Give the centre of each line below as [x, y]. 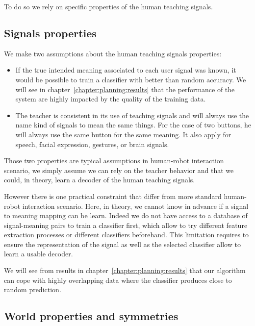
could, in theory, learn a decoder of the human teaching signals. [100, 180]
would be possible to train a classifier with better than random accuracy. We [131, 79]
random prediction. [33, 289]
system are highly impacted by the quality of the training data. [111, 99]
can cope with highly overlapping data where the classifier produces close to [118, 280]
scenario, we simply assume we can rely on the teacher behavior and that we [119, 170]
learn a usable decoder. [38, 254]
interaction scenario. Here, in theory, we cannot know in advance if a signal [135, 206]
